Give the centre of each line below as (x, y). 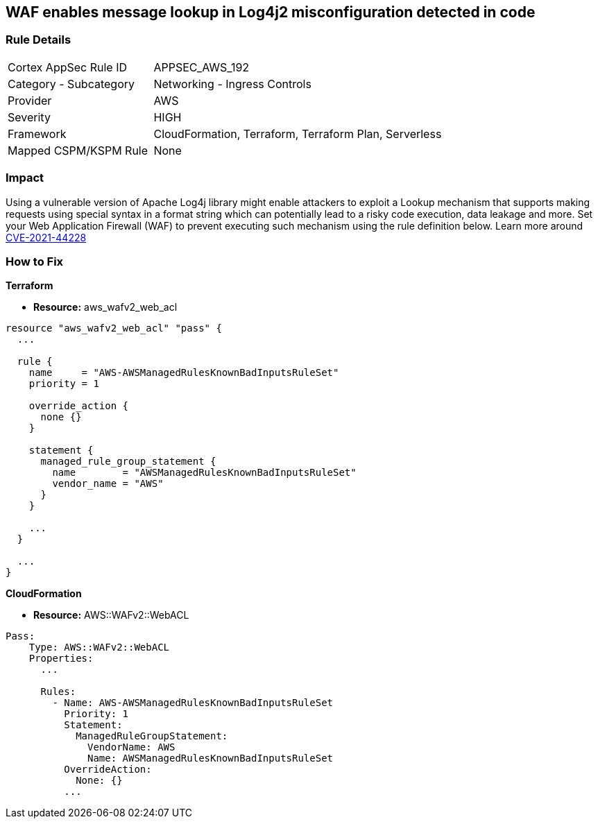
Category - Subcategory (71, 84)
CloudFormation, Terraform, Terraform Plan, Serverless (298, 134)
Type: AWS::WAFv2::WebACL (99, 647)
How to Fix (35, 261)
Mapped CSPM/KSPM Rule (78, 150)
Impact (25, 178)
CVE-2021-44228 (46, 237)
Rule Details (39, 40)
